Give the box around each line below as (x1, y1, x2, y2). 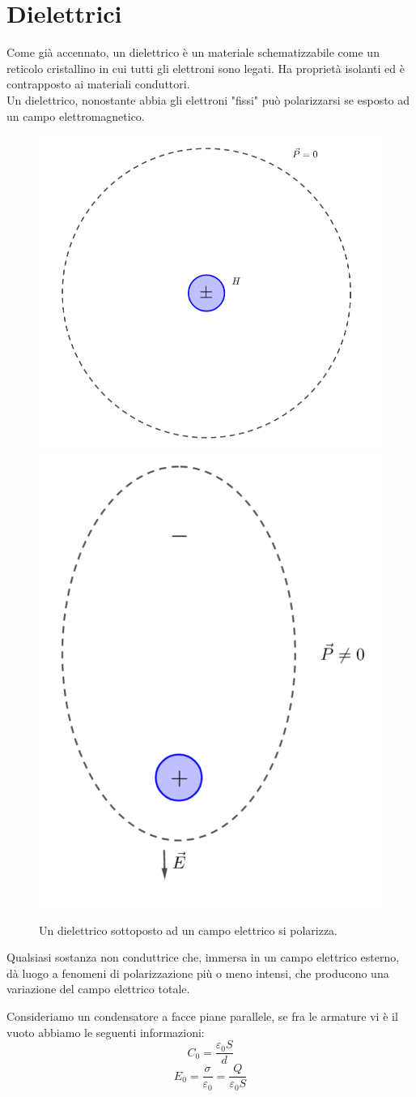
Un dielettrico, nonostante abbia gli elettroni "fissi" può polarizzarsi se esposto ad (6, 91, 410, 108)
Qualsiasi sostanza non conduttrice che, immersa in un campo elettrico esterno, (6, 949, 400, 966)
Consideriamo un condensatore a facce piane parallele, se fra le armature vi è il (6, 1007, 398, 1024)
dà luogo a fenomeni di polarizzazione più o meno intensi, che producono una (6, 964, 389, 981)
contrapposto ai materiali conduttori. (6, 75, 190, 92)
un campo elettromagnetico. (6, 107, 145, 124)
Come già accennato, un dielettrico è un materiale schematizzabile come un (6, 44, 380, 61)
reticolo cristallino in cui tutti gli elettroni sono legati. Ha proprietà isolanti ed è (6, 59, 405, 76)
